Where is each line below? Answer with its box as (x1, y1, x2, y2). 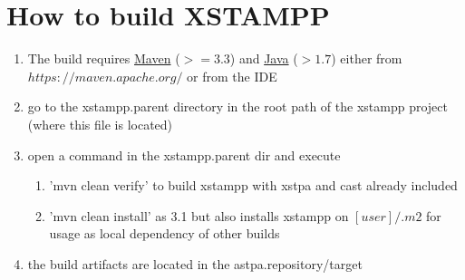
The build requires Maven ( (27, 49, 180, 68)
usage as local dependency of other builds (49, 224, 280, 243)
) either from (331, 49, 402, 68)
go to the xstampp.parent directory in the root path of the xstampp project (27, 97, 448, 116)
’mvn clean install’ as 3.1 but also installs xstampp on (49, 206, 349, 225)
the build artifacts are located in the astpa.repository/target (27, 254, 363, 273)
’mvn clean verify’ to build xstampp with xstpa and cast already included (49, 176, 458, 195)
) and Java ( (229, 49, 298, 68)
